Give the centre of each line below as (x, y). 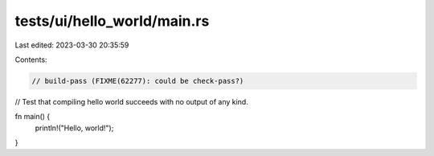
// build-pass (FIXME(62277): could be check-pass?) (138, 81)
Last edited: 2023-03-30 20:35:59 (72, 45)
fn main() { (33, 117)
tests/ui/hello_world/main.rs (112, 21)
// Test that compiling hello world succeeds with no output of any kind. (131, 101)
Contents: (31, 60)
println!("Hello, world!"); (74, 128)
